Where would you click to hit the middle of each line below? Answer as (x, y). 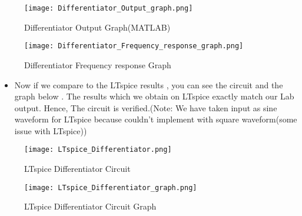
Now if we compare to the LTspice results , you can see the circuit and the (149, 84)
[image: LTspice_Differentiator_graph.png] (111, 187)
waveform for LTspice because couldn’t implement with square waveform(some (156, 119)
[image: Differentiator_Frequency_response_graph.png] (134, 46)
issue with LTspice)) (51, 130)
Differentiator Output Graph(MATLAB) (97, 27)
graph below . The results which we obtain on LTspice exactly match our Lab (154, 96)
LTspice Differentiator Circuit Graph (90, 206)
